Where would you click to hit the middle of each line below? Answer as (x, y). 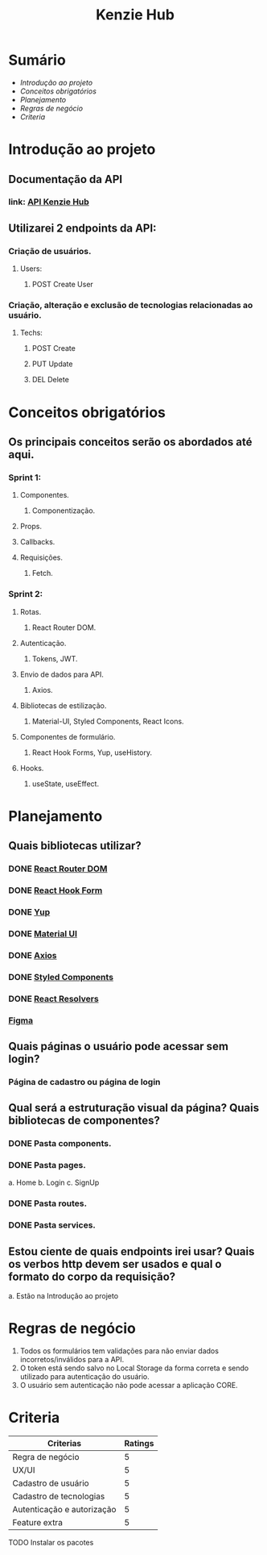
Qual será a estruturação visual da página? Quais (134, 1108)
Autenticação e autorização (64, 1509)
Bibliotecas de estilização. (63, 705)
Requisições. (41, 557)
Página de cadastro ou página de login (84, 1082)
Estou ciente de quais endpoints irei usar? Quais (131, 1251)
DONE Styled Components (61, 977)
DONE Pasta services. (52, 1225)
